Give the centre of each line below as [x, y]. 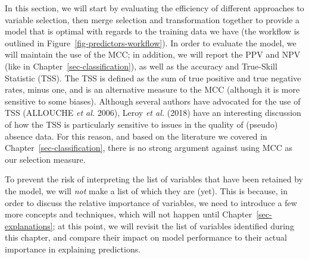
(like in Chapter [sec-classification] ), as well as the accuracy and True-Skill [141, 66]
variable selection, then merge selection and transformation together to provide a [152, 19]
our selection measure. [45, 159]
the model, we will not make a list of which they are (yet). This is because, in [146, 190]
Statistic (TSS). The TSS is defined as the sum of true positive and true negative [153, 78]
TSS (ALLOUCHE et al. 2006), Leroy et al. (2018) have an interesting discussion [153, 113]
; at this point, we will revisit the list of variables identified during [173, 225]
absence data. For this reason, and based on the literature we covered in [136, 136]
